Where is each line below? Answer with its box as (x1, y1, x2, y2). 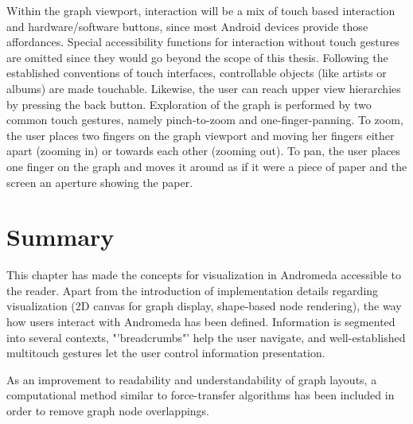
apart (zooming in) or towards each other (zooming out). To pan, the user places (6, 142, 401, 159)
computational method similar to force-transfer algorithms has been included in (6, 387, 395, 403)
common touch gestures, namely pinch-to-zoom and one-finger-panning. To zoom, (6, 111, 403, 128)
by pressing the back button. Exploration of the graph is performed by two (6, 95, 372, 112)
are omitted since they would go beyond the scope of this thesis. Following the (6, 49, 388, 65)
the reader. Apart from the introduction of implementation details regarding (6, 282, 379, 298)
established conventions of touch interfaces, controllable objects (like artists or (6, 64, 387, 81)
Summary (6, 220, 115, 253)
